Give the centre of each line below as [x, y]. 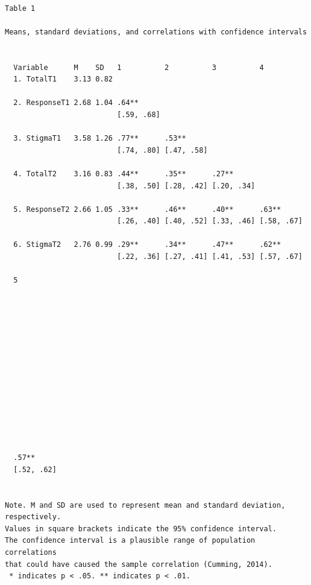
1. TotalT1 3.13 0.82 [63, 79]
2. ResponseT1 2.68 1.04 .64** [76, 103]
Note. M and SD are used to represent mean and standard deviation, [145, 505]
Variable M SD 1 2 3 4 [139, 67]
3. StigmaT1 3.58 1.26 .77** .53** [100, 139]
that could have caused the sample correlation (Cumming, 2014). [139, 564]
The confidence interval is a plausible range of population [130, 541]
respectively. [33, 517]
